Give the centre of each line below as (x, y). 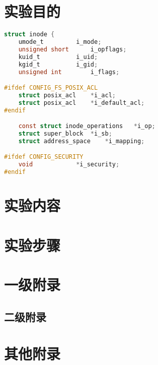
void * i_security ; (69, 165)
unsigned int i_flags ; (69, 72)
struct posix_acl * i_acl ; (67, 95)
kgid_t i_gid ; (58, 64)
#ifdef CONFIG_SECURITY (44, 157)
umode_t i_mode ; (60, 42)
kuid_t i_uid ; (58, 57)
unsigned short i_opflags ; (72, 49)
